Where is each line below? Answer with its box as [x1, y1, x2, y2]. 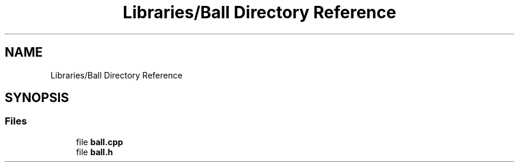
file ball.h [76, 146, 113, 157]
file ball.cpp [76, 136, 123, 147]
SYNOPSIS [5, 90, 69, 106]
